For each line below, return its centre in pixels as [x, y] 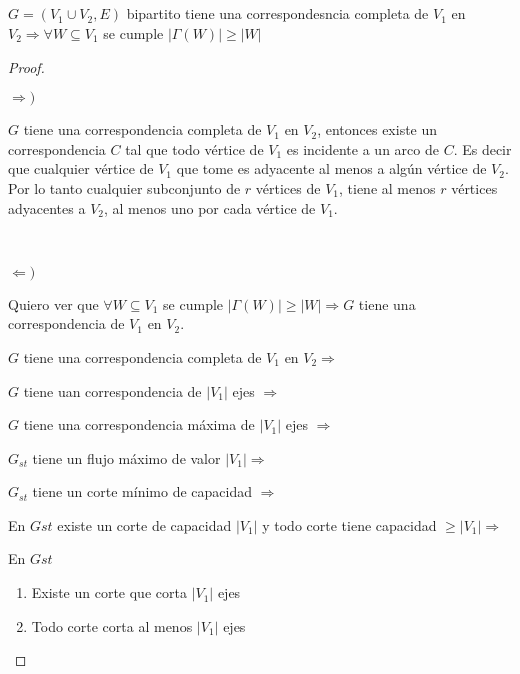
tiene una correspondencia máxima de [139, 424]
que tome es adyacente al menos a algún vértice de [331, 168]
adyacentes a [47, 207]
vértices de [288, 187]
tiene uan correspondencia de [112, 390]
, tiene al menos [387, 187]
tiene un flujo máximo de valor [126, 457]
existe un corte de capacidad [144, 524]
